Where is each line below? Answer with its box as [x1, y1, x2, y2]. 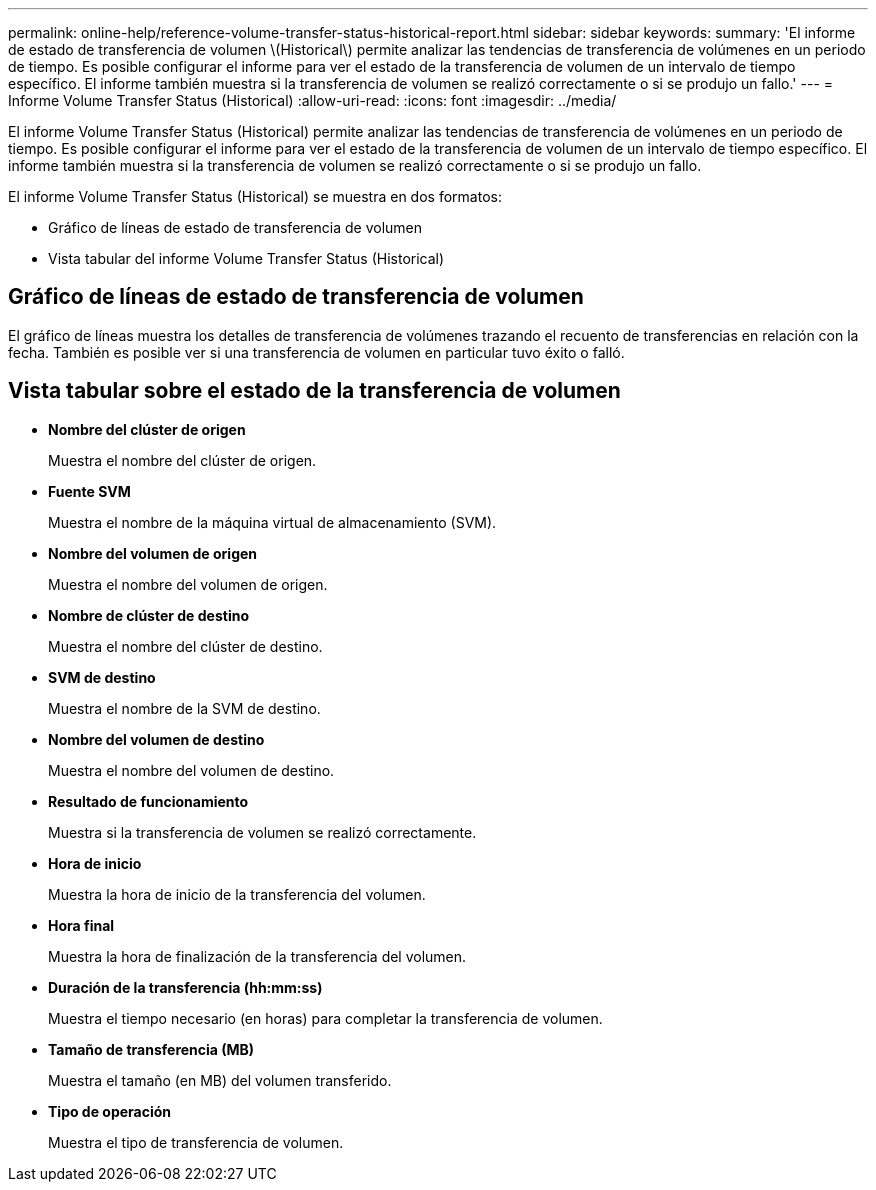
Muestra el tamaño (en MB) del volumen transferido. [48, 1071, 392, 1089]
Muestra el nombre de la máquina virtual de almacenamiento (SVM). [48, 513, 497, 531]
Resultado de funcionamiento [48, 792, 249, 810]
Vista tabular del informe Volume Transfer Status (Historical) [48, 250, 445, 267]
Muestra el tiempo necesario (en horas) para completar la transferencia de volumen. [48, 1009, 603, 1027]
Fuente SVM [48, 482, 131, 500]
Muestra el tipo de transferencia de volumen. [48, 1133, 344, 1151]
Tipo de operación [48, 1102, 172, 1120]
